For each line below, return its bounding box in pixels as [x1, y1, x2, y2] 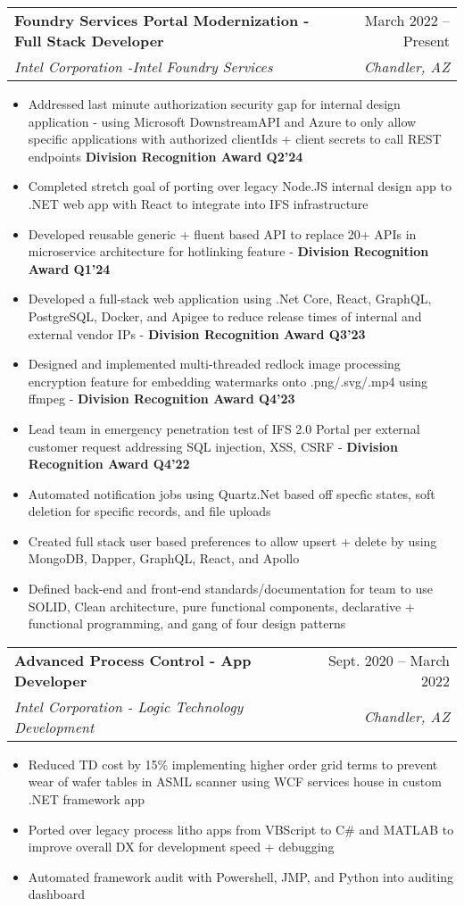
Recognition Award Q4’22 [28, 454, 190, 473]
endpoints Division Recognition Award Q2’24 [28, 146, 303, 165]
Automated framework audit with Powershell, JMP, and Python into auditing [28, 867, 454, 885]
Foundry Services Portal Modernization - [14, 10, 310, 30]
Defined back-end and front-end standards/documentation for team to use [28, 579, 434, 598]
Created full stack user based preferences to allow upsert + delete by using [28, 531, 437, 550]
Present [402, 30, 450, 51]
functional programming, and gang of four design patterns [28, 614, 346, 633]
